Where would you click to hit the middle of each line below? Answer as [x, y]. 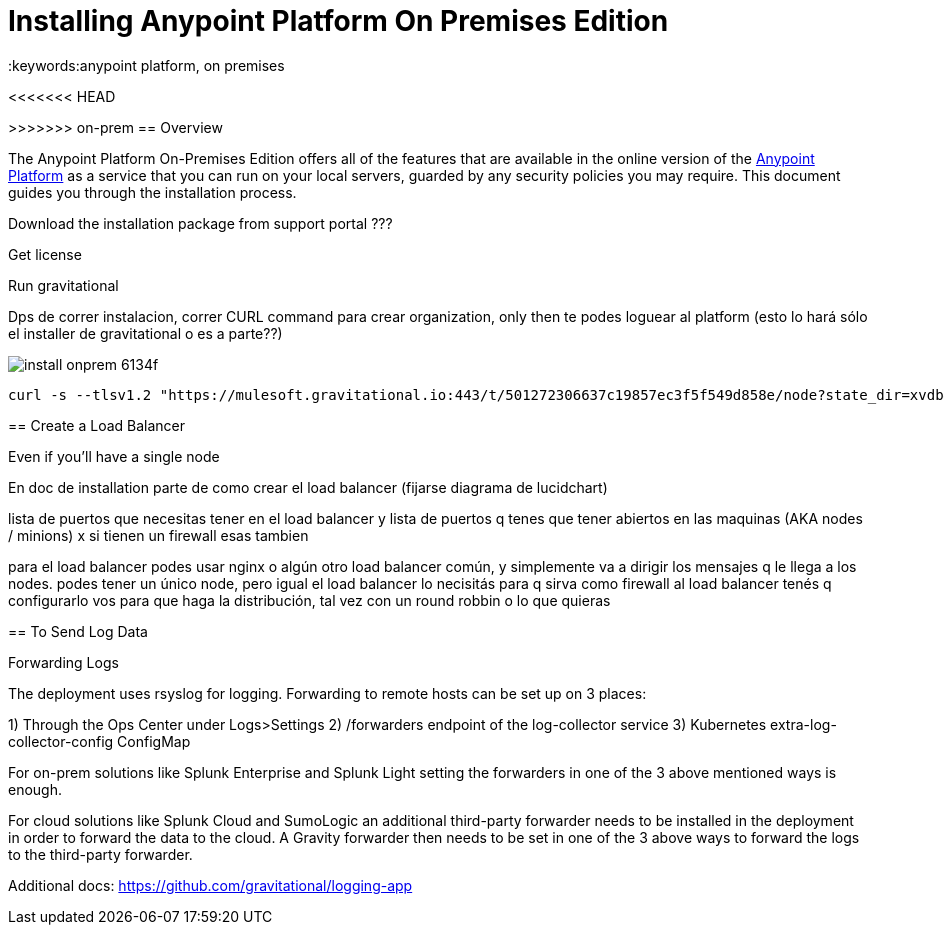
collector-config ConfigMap [99, 741]
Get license [45, 254]
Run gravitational [63, 285]
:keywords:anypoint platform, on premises [146, 65]
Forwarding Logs [63, 662]
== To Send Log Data [78, 631]
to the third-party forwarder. [100, 854]
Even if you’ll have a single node [114, 456]
